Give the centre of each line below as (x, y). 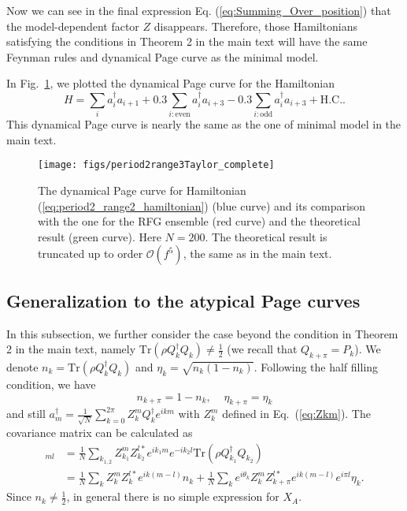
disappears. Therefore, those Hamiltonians (255, 26)
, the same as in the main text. (257, 254)
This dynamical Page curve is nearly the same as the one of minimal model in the (204, 124)
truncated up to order (91, 254)
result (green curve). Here (100, 236)
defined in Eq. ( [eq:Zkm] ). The (296, 414)
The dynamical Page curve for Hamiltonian (142, 190)
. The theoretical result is (266, 236)
